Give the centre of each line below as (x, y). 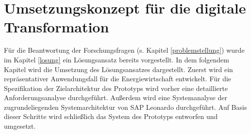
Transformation (57, 27)
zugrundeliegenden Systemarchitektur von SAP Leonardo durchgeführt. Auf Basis (125, 107)
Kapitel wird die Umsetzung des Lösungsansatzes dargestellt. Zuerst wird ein (118, 69)
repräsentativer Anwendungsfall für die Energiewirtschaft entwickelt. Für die (118, 79)
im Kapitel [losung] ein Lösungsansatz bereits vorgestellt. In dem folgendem (117, 59)
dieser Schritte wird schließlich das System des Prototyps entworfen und (111, 116)
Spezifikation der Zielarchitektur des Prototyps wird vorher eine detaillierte (116, 88)
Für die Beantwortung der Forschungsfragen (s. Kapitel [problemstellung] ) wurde (124, 50)
